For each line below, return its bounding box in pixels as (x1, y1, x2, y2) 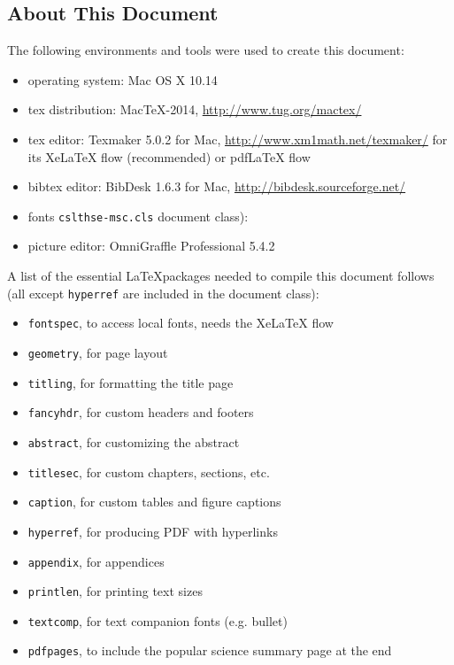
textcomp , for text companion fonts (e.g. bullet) (27, 611, 288, 630)
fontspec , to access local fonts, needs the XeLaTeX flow (27, 313, 334, 332)
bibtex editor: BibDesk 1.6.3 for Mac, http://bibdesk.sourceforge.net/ (27, 177, 406, 196)
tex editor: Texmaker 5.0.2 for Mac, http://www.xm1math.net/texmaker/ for (27, 129, 448, 148)
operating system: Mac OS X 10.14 (27, 70, 218, 89)
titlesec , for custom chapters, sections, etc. (27, 462, 270, 481)
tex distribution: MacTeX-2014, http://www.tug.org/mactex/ (27, 100, 362, 119)
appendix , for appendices (27, 552, 165, 570)
